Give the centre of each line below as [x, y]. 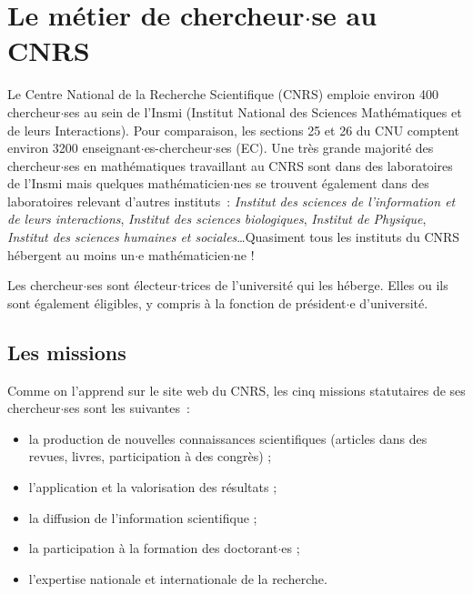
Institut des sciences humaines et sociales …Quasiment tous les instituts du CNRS [234, 237]
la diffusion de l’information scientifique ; [143, 517]
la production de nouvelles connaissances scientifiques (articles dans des [228, 438]
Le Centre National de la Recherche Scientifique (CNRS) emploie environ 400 [223, 94]
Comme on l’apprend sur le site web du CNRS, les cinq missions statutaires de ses [236, 390]
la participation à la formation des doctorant [153, 548]
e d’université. [389, 302]
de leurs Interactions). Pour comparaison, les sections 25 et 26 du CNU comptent [233, 130]
